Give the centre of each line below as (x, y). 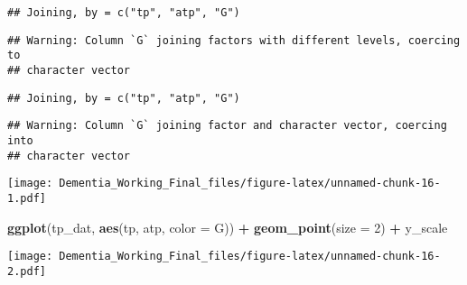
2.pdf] (27, 271)
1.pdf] (27, 198)
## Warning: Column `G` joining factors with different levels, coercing (234, 40)
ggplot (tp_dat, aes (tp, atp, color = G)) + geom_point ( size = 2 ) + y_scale (228, 227)
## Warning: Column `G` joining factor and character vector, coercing (227, 126)
